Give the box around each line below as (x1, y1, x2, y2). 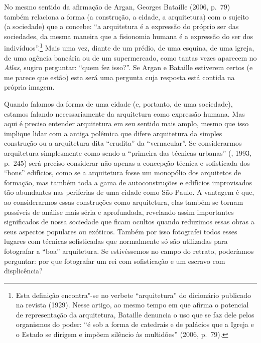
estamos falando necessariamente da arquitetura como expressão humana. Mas (4, 108, 245, 119)
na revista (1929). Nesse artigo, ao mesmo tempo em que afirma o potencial (16, 299, 249, 310)
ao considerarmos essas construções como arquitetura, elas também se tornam (4, 196, 243, 207)
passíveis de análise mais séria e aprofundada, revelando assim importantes (4, 206, 234, 217)
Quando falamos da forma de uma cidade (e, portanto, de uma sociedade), (4, 99, 233, 109)
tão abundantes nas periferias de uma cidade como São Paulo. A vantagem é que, (4, 187, 254, 197)
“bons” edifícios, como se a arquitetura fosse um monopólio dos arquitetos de (4, 167, 241, 178)
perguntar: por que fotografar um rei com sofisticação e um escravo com (4, 255, 225, 266)
